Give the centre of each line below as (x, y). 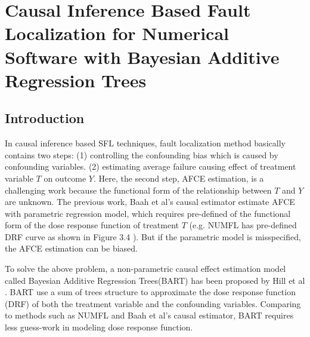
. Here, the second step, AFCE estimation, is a (179, 178)
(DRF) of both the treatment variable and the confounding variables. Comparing (153, 303)
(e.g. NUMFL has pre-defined (243, 225)
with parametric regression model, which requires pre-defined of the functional (148, 213)
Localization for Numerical (117, 33)
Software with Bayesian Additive (142, 56)
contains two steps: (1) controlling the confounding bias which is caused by (142, 154)
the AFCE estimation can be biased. (71, 248)
